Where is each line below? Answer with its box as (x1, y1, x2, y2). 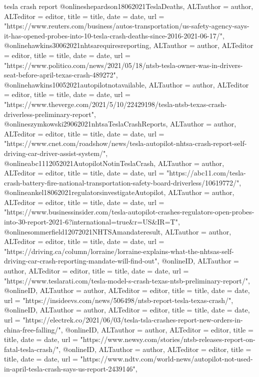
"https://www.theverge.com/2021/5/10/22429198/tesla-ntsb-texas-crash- (4, 98, 227, 109)
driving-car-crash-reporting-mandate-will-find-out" (4, 255, 157, 266)
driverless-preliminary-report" (4, 108, 94, 119)
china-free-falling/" (4, 324, 61, 334)
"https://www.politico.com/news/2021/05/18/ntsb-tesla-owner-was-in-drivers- (4, 59, 243, 70)
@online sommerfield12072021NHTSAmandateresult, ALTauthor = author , (4, 226, 231, 236)
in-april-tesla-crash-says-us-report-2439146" (4, 363, 135, 373)
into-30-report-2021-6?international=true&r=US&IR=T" (4, 216, 178, 227)
